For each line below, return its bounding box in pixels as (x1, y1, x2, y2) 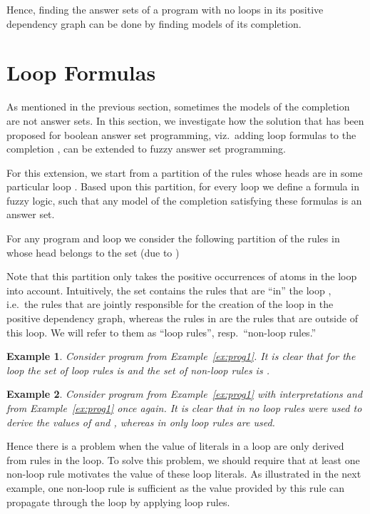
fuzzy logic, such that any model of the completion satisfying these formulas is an (6, 192, 362, 207)
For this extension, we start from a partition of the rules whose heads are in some (6, 165, 363, 180)
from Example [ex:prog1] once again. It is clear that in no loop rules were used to (6, 401, 362, 415)
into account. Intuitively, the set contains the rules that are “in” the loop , (6, 282, 332, 297)
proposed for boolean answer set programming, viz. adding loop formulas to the (6, 127, 356, 142)
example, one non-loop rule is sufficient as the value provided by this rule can (6, 480, 345, 495)
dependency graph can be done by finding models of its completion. (6, 16, 302, 31)
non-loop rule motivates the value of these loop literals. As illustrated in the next (6, 466, 361, 481)
